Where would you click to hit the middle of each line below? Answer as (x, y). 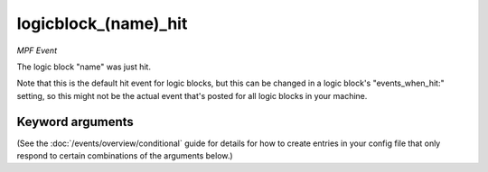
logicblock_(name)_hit (102, 23)
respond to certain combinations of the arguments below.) (125, 156)
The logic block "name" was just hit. (84, 67)
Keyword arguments (75, 122)
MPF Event (37, 50)
